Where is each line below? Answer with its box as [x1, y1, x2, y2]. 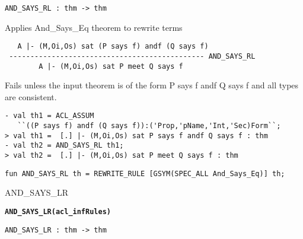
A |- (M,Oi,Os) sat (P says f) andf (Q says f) [17, 42, 209, 51]
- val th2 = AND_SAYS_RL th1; [5, 141, 124, 150]
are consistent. [5, 90, 57, 103]
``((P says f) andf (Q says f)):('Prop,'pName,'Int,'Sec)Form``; [17, 122, 281, 130]
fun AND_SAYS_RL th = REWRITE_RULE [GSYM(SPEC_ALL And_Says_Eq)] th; [5, 169, 285, 178]
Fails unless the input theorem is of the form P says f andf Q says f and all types [5, 79, 299, 91]
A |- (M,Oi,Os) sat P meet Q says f [39, 62, 183, 71]
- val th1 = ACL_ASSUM [5, 111, 94, 120]
